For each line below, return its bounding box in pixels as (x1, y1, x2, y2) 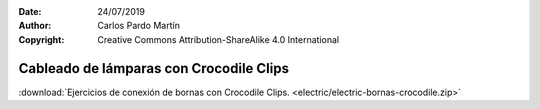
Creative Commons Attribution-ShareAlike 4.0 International (97, 33, 340, 45)
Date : (18, 6, 42, 17)
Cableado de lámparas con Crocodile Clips (18, 60, 290, 77)
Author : (18, 20, 52, 32)
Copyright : (18, 33, 65, 45)
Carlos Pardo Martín (97, 20, 180, 32)
